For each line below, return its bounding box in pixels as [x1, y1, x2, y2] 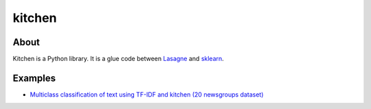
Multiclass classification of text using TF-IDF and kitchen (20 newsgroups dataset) [30, 90, 264, 99]
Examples [12, 72, 56, 84]
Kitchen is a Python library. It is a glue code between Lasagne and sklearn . [12, 55, 225, 63]
